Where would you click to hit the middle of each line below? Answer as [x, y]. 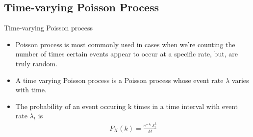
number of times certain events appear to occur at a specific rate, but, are [126, 54]
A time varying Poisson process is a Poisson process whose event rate [119, 80]
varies [240, 80]
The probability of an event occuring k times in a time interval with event [127, 106]
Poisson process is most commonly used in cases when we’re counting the [125, 44]
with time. [31, 90]
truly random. [37, 63]
